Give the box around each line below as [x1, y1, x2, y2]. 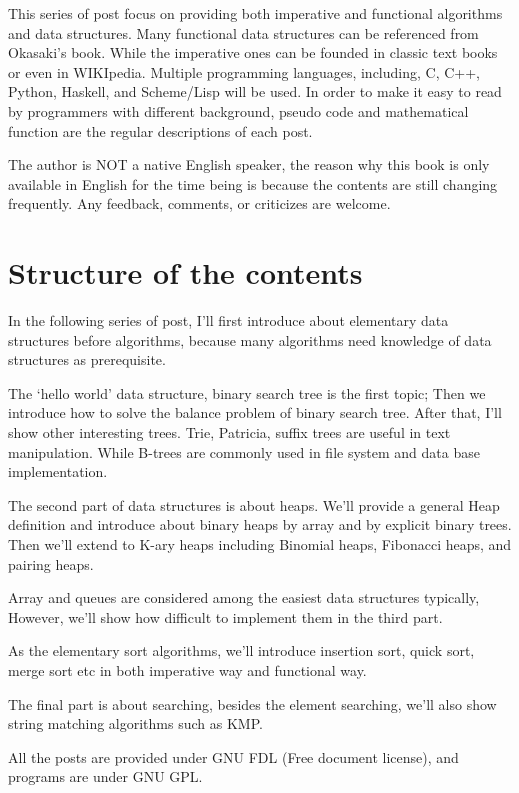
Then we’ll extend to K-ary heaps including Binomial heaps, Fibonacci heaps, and [8, 534, 512, 554]
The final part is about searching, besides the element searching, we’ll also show [8, 693, 497, 714]
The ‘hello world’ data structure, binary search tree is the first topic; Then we [8, 382, 486, 403]
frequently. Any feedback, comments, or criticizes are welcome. [8, 193, 391, 214]
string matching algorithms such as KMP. [8, 713, 263, 734]
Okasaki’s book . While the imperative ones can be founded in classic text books [8, 42, 498, 63]
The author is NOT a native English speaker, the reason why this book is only [8, 154, 490, 175]
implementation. [8, 461, 108, 482]
